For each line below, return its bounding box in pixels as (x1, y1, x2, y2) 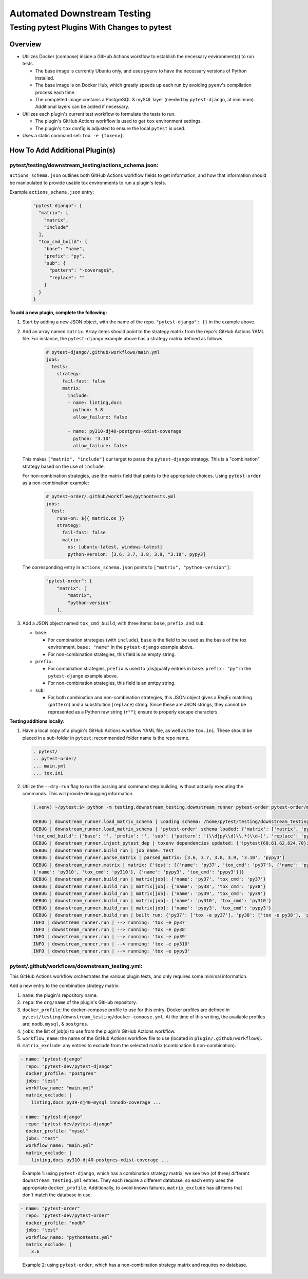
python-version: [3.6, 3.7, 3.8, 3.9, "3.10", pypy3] (67, 551, 206, 557)
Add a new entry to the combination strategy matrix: (9, 982, 120, 989)
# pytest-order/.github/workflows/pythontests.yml (46, 494, 177, 500)
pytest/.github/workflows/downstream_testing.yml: (9, 962, 143, 970)
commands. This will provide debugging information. (22, 791, 134, 797)
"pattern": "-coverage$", (49, 267, 115, 273)
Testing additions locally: (9, 718, 65, 724)
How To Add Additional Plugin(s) (9, 145, 115, 154)
